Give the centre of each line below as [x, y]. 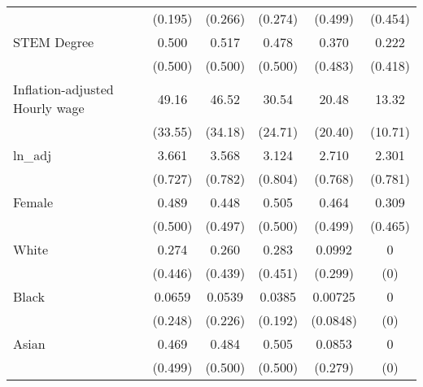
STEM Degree [54, 42]
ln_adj [33, 155]
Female [33, 202]
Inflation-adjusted [63, 89]
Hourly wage [49, 108]
